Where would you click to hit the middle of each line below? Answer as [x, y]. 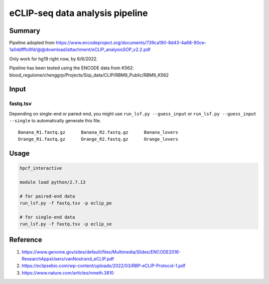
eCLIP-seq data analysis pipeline [78, 13]
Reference [26, 240]
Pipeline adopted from [32, 43]
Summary [25, 31]
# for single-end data [47, 217]
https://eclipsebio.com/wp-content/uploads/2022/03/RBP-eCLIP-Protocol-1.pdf [104, 266]
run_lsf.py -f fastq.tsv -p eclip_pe [66, 203]
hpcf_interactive [41, 168]
